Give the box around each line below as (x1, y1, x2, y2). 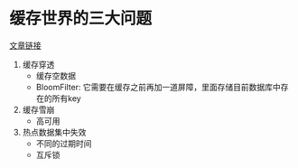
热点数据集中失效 (22, 126, 87, 137)
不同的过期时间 (35, 137, 92, 149)
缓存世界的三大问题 (9, 8, 153, 29)
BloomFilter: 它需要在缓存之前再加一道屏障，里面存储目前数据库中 (35, 81, 282, 92)
